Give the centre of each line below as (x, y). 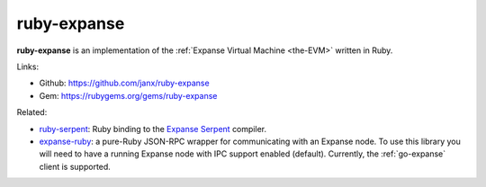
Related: (32, 112)
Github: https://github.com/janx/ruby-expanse (125, 83)
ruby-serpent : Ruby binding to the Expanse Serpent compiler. (153, 129)
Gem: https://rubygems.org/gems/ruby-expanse (128, 95)
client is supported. (75, 166)
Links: (28, 67)
